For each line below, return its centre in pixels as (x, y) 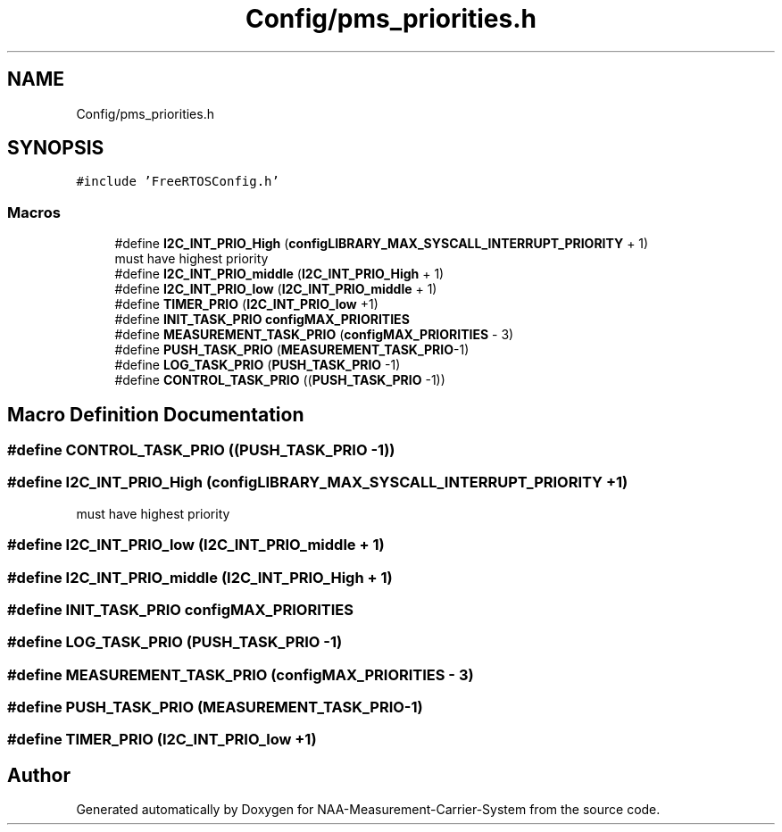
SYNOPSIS (56, 148)
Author (39, 775)
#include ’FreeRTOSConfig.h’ (178, 182)
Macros (34, 212)
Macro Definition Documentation (156, 414)
